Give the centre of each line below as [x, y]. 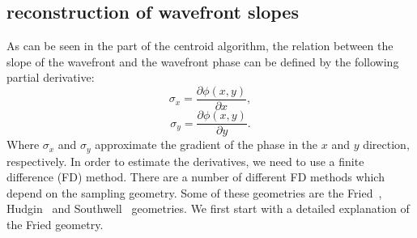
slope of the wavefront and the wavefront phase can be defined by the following [203, 61]
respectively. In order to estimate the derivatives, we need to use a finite [185, 161]
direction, [386, 144]
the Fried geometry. [55, 224]
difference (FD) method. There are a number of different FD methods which [196, 177]
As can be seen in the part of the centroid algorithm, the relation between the [200, 46]
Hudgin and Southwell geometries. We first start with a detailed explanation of [208, 208]
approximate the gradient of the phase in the [206, 144]
